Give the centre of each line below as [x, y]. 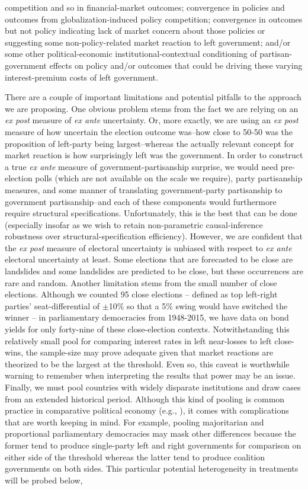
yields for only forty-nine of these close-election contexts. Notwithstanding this [147, 329]
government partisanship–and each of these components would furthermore [141, 201]
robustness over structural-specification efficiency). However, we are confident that [154, 236]
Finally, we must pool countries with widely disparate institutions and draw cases [153, 387]
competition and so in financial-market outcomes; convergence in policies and [145, 7]
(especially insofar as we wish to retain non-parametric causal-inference [134, 224]
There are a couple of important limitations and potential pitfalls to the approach [153, 97]
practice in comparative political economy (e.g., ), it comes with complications [147, 410]
